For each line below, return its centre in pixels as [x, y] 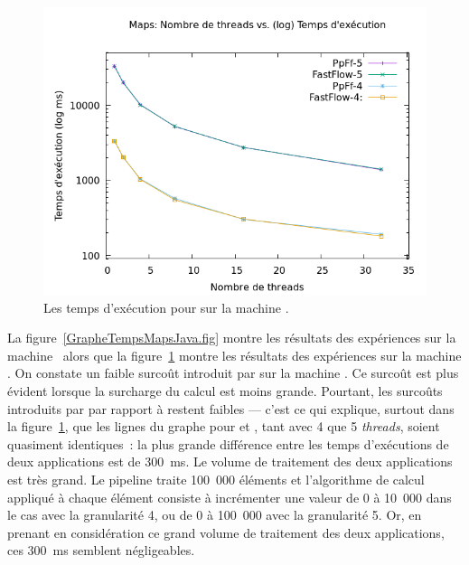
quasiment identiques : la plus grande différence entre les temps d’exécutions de [228, 443]
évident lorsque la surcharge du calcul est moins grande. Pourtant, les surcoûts [225, 390]
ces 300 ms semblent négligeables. [101, 550]
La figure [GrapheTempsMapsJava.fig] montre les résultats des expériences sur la [232, 338]
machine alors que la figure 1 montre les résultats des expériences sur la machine [234, 355]
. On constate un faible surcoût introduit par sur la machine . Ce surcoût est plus [233, 373]
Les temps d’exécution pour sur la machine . [166, 307]
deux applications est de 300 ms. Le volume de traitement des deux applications [230, 461]
